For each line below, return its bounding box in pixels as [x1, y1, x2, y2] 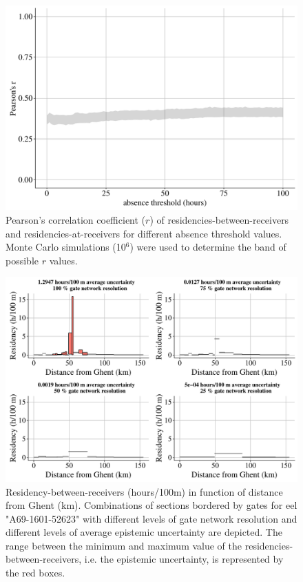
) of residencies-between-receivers [149, 213, 289, 227]
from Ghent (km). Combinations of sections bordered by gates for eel [6, 498, 297, 512]
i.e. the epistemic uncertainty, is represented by [84, 552, 284, 566]
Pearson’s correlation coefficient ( [6, 213, 146, 227]
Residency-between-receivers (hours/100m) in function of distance [6, 484, 283, 498]
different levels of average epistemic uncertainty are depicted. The [6, 525, 282, 539]
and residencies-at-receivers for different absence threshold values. [6, 226, 282, 240]
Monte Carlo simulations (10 [6, 240, 126, 254]
